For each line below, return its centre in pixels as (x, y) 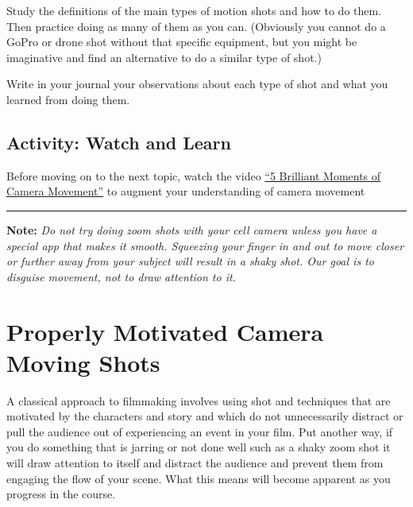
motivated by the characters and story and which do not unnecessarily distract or (205, 416)
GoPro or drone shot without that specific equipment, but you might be (182, 42)
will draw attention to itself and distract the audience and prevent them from (195, 463)
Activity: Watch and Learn (119, 142)
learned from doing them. (68, 99)
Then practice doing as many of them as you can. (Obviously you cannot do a (196, 26)
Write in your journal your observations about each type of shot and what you (197, 84)
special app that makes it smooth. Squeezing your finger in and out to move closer (205, 245)
